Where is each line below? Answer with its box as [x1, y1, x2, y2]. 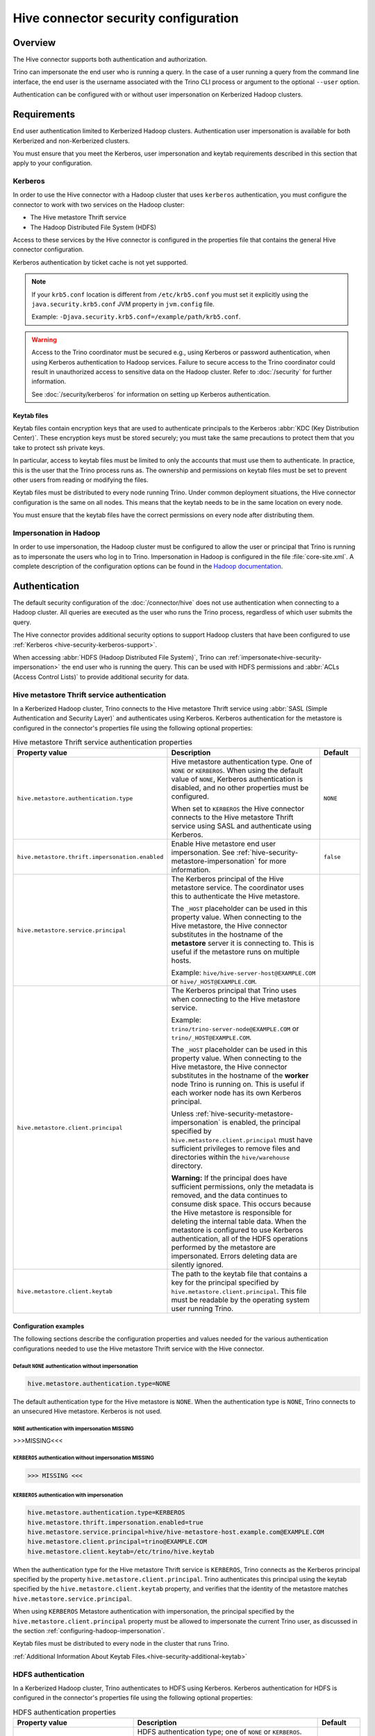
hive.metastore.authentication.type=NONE [27, 1379, 171, 1387]
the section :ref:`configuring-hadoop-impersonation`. [12, 1627, 165, 1635]
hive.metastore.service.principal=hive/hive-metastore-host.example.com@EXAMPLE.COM [27, 1528, 324, 1536]
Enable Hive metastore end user [171, 839, 276, 849]
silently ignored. [171, 1260, 224, 1270]
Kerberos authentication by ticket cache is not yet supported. [12, 258, 188, 267]
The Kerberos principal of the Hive [171, 874, 284, 884]
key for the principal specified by [171, 1278, 279, 1287]
